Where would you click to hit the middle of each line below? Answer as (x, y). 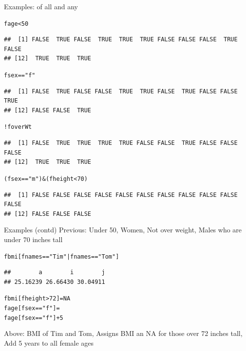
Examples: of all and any (41, 6)
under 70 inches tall (33, 239)
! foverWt (18, 127)
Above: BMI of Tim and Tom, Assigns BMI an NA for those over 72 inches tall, (123, 333)
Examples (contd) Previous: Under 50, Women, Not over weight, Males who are (123, 230)
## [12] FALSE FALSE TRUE (47, 110)
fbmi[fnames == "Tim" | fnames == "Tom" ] (62, 256)
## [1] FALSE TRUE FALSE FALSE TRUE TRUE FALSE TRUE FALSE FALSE (121, 91)
